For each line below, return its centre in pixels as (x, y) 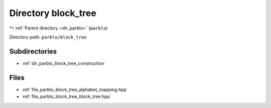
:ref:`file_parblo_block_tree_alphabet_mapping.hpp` (75, 89)
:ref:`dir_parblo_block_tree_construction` (64, 63)
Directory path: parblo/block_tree (48, 37)
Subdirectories (33, 51)
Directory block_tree (53, 13)
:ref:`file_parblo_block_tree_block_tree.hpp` (66, 96)
